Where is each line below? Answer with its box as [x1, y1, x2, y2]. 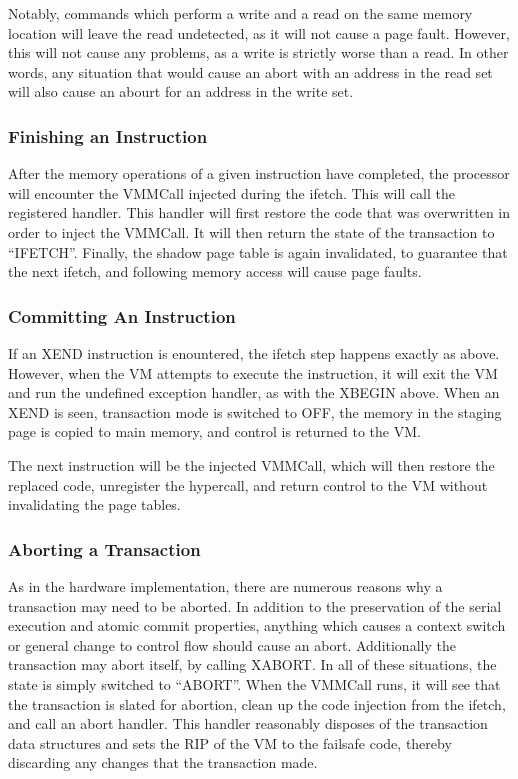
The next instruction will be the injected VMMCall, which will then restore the [8, 454, 495, 475]
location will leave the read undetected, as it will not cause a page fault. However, [8, 22, 510, 43]
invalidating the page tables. [8, 494, 181, 515]
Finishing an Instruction [8, 123, 208, 148]
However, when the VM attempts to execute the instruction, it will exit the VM [8, 362, 498, 383]
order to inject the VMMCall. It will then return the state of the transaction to [8, 221, 495, 242]
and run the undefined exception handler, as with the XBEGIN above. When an [8, 382, 500, 403]
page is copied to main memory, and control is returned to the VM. [8, 421, 421, 442]
